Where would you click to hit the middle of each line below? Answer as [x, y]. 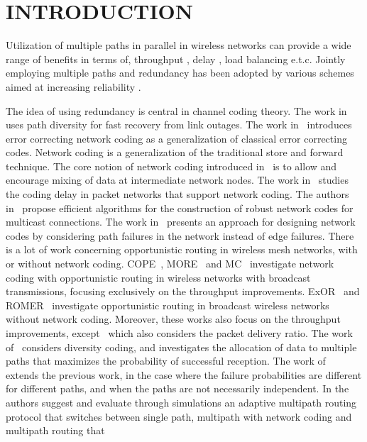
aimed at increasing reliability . [73, 86]
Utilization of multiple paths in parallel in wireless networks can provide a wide [179, 45]
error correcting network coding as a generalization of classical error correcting [176, 138]
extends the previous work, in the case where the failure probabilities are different [184, 374]
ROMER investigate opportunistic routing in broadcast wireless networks [168, 305]
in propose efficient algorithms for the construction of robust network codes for [180, 208]
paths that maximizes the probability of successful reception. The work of [166, 361]
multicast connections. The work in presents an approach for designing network [181, 222]
